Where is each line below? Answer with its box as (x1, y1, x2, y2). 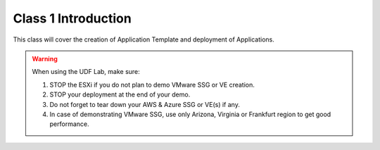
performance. (49, 120, 89, 128)
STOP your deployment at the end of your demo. (49, 90, 191, 99)
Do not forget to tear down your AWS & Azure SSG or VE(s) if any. (49, 100, 241, 108)
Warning (32, 54, 58, 63)
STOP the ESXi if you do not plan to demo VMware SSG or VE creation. (49, 80, 255, 89)
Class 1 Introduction (13, 11, 132, 26)
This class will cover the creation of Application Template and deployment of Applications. (13, 35, 274, 44)
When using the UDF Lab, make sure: (32, 68, 140, 76)
